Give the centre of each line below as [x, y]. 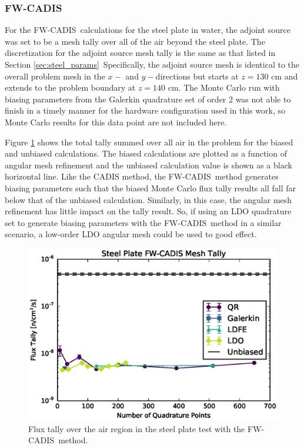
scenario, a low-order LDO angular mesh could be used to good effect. [131, 234]
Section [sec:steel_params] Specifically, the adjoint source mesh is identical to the [152, 64]
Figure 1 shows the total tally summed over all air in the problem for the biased [149, 142]
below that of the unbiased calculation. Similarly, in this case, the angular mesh [148, 199]
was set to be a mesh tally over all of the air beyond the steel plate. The [135, 41]
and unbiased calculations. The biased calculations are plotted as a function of [146, 153]
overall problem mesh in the [55, 76]
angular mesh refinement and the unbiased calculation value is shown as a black [148, 165]
